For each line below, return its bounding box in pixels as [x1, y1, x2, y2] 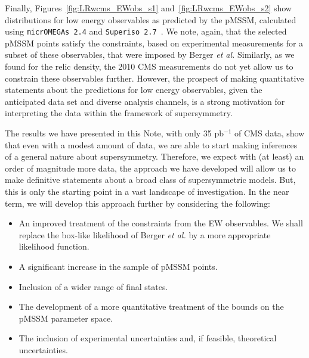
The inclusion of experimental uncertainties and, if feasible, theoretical [18, 332, 277, 344]
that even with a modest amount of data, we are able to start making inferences [5, 138, 298, 151]
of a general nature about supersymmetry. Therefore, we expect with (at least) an [5, 150, 304, 163]
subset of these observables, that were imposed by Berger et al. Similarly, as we [5, 48, 295, 61]
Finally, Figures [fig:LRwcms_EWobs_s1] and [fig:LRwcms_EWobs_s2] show [5, 2, 292, 14]
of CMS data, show [234, 127, 305, 139]
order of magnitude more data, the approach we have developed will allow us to [5, 161, 296, 174]
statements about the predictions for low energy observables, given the [5, 83, 262, 96]
